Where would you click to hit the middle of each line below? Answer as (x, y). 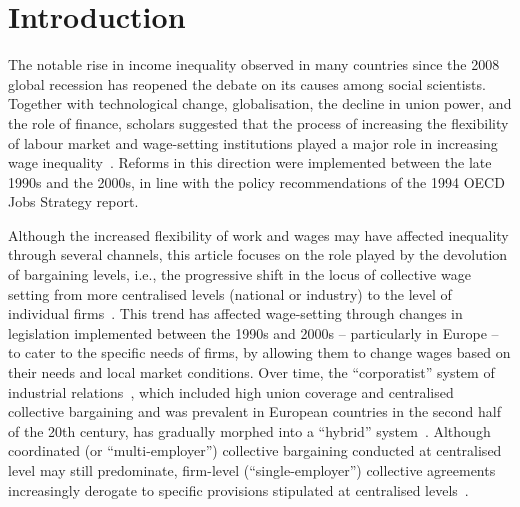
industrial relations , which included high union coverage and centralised (231, 391)
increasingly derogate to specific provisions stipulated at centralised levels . (238, 489)
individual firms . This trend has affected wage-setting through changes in (235, 313)
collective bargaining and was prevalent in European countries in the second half (254, 411)
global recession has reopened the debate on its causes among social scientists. (247, 83)
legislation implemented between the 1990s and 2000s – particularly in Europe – (253, 332)
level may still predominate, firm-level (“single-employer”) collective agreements (252, 470)
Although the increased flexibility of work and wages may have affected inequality (258, 234)
